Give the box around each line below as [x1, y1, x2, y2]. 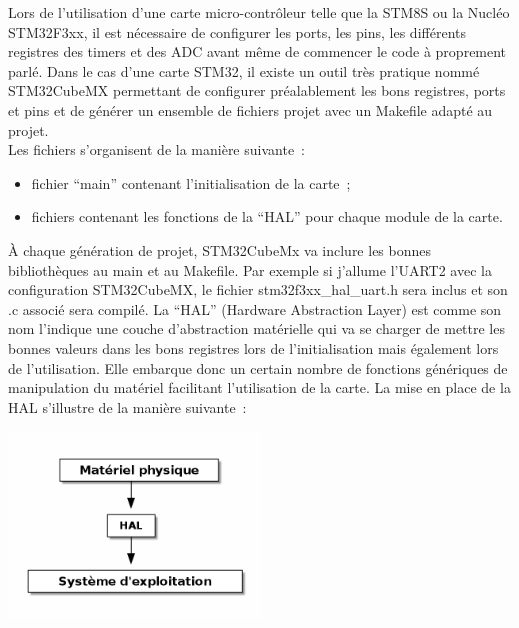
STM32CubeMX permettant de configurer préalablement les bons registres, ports [8, 80, 506, 101]
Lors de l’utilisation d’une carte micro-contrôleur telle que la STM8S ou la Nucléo [8, 2, 510, 22]
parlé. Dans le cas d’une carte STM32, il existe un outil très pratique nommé [8, 60, 480, 81]
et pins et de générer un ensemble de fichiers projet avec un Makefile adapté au [8, 99, 493, 120]
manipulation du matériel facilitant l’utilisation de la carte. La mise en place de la [8, 377, 511, 398]
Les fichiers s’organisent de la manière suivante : [8, 139, 305, 160]
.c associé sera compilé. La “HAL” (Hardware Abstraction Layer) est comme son [8, 298, 502, 319]
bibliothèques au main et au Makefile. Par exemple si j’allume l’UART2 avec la [8, 259, 492, 280]
